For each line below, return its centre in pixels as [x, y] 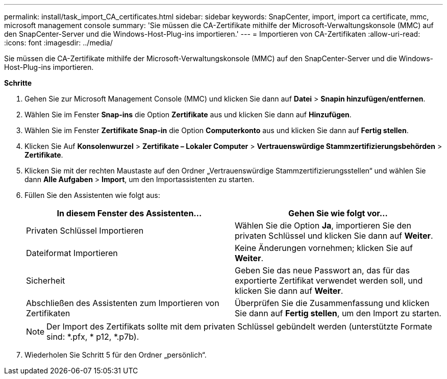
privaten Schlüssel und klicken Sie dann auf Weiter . [334, 236]
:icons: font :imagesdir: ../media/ [58, 43]
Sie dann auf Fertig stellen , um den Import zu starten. [338, 313]
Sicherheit [46, 281]
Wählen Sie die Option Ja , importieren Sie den [323, 225]
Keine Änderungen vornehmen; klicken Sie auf [324, 248]
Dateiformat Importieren [72, 253]
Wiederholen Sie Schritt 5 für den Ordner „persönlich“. [116, 355]
